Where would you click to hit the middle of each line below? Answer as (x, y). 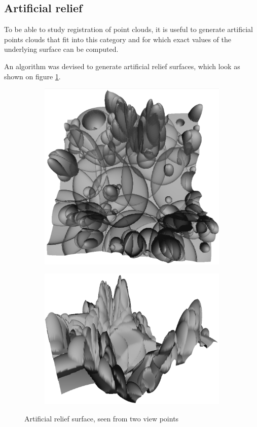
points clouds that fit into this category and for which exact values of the (118, 39)
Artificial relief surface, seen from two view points (102, 418)
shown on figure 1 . (32, 76)
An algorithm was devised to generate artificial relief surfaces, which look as (122, 66)
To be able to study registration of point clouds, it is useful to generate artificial (128, 29)
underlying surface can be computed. (61, 49)
